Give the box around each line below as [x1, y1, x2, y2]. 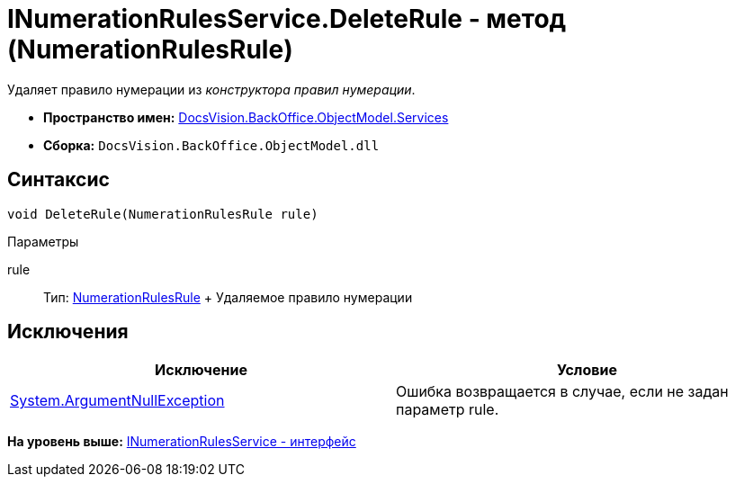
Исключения [7, 320, 129, 344]
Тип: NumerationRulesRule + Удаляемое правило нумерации [43, 289, 413, 305]
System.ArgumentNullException [10, 391, 225, 410]
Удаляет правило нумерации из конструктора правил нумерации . [7, 81, 416, 97]
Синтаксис [7, 168, 110, 192]
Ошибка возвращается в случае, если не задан [396, 382, 729, 401]
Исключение [155, 361, 247, 380]
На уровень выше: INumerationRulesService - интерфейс [7, 434, 356, 450]
